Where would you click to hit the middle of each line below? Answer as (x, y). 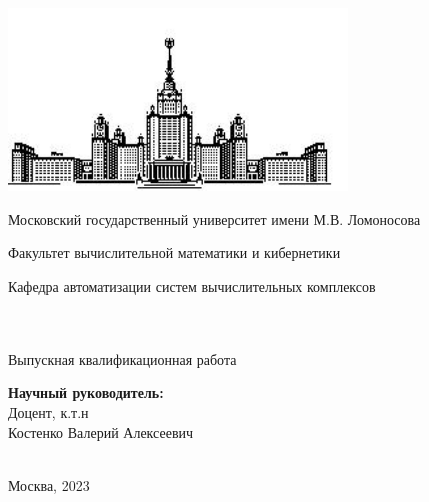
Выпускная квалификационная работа (122, 358)
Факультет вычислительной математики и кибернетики (174, 252)
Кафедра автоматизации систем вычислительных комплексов (192, 285)
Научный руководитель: (86, 392)
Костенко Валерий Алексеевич (101, 431)
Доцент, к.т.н (48, 411)
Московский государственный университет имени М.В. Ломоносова (214, 218)
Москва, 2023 (49, 484)
